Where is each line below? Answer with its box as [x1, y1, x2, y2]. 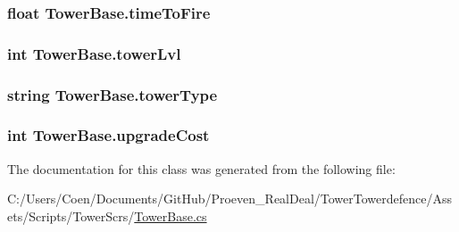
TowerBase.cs [134, 206, 207, 225]
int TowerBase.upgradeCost [7, 124, 210, 146]
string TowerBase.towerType [7, 83, 218, 105]
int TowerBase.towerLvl [7, 42, 181, 64]
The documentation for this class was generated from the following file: [7, 159, 396, 178]
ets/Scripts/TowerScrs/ [7, 206, 135, 225]
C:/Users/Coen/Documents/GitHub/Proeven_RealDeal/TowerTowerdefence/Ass [7, 189, 452, 208]
